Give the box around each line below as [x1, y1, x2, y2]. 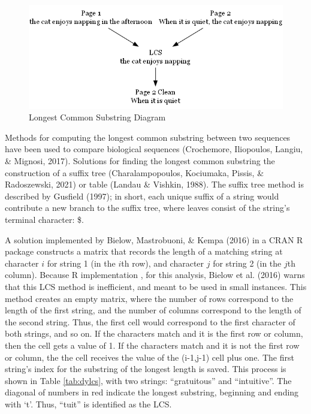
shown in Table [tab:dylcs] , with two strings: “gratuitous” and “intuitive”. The [5, 374, 292, 386]
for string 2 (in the [213, 256, 282, 269]
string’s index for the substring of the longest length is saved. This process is [5, 362, 286, 375]
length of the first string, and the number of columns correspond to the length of [5, 304, 301, 316]
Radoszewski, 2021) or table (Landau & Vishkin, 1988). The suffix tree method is [5, 178, 304, 191]
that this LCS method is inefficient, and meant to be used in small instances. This [5, 280, 307, 292]
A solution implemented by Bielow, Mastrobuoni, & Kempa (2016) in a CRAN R [5, 233, 303, 246]
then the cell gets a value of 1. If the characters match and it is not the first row [5, 339, 300, 351]
